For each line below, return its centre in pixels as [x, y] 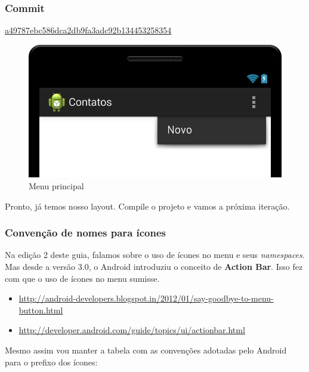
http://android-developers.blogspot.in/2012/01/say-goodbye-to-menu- [146, 298]
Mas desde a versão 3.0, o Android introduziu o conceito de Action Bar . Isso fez [154, 266]
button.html [41, 310]
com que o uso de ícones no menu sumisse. [82, 278]
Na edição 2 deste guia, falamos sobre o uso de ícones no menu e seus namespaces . [155, 255]
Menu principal [56, 186]
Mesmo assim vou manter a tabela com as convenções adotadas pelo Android [146, 350]
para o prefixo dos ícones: [51, 362]
